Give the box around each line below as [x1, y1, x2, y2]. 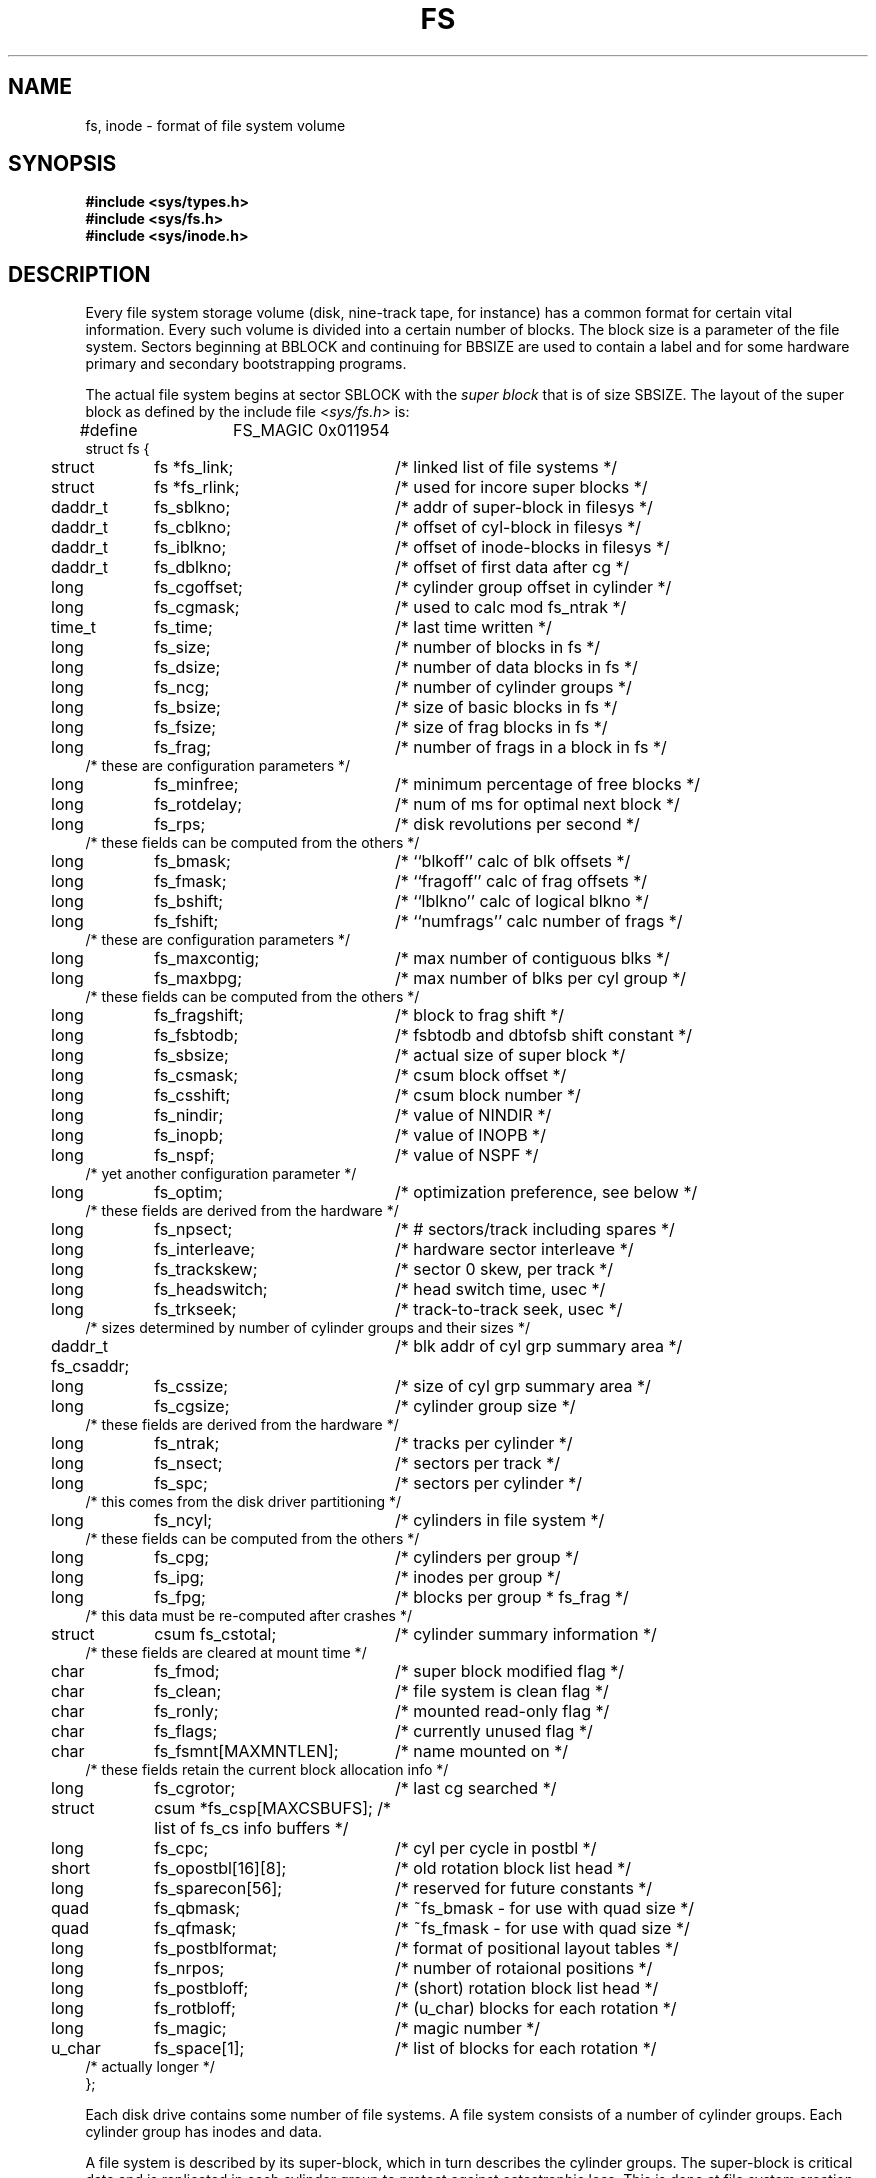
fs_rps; [154, 814, 206, 835]
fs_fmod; [154, 1661, 220, 1682]
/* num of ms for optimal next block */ [394, 794, 680, 815]
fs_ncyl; [154, 1510, 213, 1531]
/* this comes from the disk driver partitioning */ [85, 1493, 402, 1511]
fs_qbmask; [154, 1898, 241, 1919]
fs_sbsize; [154, 1045, 229, 1066]
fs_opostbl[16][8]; [154, 1858, 287, 1879]
